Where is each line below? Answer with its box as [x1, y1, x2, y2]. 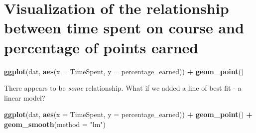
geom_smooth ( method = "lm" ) [4, 119, 106, 129]
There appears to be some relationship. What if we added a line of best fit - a [4, 83, 242, 93]
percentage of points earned [4, 37, 199, 57]
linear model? [4, 92, 45, 103]
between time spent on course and [4, 17, 244, 38]
